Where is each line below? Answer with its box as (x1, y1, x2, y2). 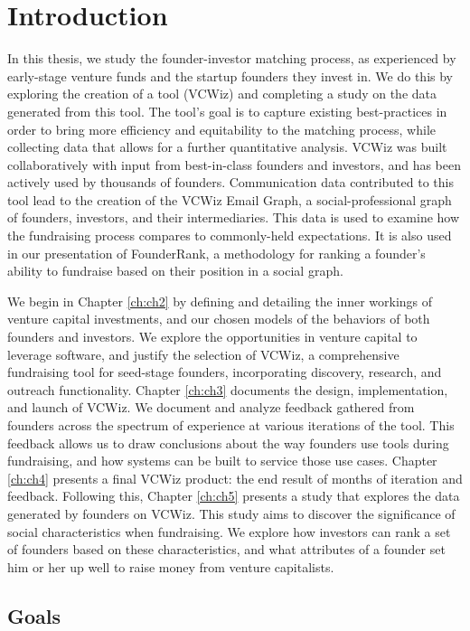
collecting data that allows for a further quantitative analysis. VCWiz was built (7, 137, 447, 156)
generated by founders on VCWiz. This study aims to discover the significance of (7, 504, 456, 523)
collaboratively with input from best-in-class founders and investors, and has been (7, 155, 462, 174)
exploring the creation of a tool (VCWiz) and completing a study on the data (7, 84, 437, 103)
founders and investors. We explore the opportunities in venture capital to (7, 327, 418, 346)
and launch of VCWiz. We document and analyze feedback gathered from (7, 398, 415, 417)
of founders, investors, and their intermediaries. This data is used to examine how (7, 208, 460, 227)
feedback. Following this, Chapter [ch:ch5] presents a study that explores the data (7, 486, 460, 505)
